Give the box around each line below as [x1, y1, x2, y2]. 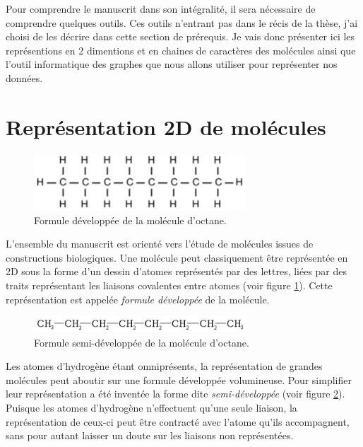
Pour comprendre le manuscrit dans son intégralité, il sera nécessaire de [6, 1, 316, 16]
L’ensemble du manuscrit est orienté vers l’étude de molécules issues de [6, 236, 314, 251]
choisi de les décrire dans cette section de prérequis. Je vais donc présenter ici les [6, 29, 355, 44]
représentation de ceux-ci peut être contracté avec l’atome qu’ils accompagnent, [6, 414, 350, 429]
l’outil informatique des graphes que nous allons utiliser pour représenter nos [6, 57, 338, 71]
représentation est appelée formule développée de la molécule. [6, 291, 270, 306]
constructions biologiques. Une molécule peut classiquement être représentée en [6, 250, 348, 265]
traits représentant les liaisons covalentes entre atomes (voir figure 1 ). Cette [6, 278, 333, 292]
